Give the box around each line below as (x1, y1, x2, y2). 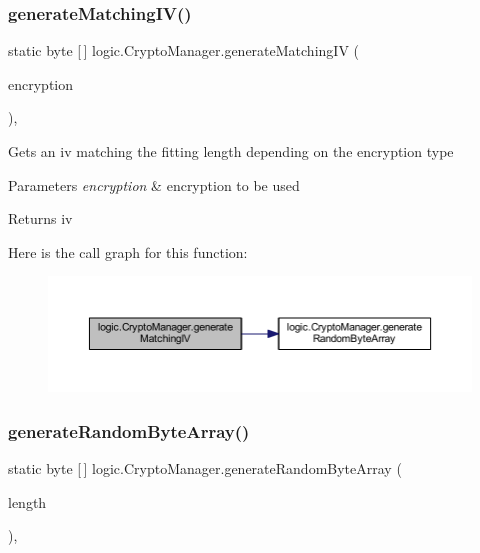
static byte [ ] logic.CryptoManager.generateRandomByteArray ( (8, 457, 402, 478)
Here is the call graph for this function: (8, 241, 248, 262)
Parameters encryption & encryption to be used (8, 174, 300, 195)
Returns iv (8, 208, 73, 229)
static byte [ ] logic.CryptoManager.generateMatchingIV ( (8, 40, 359, 61)
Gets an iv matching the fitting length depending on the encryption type (8, 141, 454, 161)
